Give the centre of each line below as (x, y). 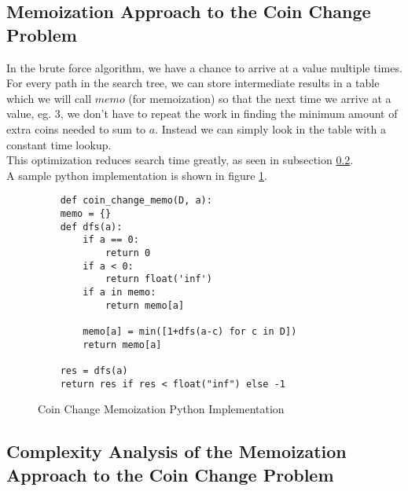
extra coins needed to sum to (76, 128)
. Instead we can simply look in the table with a (270, 128)
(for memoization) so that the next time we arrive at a (260, 98)
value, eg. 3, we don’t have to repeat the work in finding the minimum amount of (202, 114)
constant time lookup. (59, 144)
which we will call (49, 98)
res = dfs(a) (94, 370)
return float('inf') (158, 279)
